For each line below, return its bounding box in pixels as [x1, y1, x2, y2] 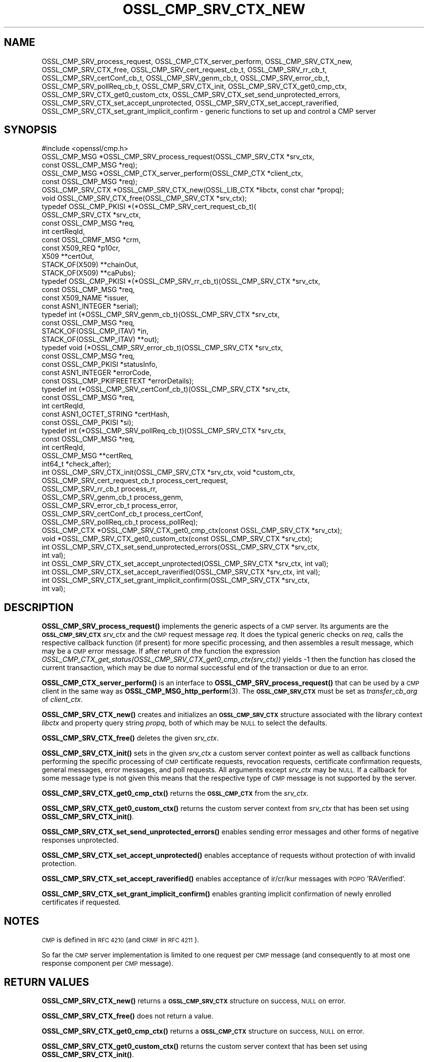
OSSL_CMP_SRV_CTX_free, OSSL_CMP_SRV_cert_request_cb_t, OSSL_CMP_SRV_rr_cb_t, [42, 65, 327, 74]
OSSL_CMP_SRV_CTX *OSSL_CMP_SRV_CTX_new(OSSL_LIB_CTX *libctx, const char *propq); [42, 186, 344, 194]
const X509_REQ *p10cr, [42, 244, 120, 253]
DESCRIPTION [4, 601, 74, 614]
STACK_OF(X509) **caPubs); [42, 269, 136, 277]
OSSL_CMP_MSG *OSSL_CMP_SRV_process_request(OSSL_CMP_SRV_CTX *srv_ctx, [42, 152, 315, 161]
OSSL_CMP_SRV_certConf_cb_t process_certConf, [42, 510, 203, 518]
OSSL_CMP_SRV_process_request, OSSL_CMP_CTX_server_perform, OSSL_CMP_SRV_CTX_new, [42, 57, 353, 65]
